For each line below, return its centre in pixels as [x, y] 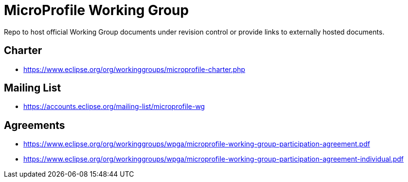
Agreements [35, 125]
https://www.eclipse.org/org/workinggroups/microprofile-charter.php [134, 69]
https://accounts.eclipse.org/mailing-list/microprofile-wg [114, 107]
